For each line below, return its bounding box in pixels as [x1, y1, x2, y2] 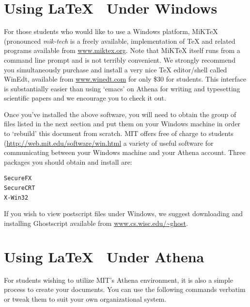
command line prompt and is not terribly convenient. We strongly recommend [4, 54, 235, 65]
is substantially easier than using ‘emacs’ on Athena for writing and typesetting [4, 83, 240, 93]
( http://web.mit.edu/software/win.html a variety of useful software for [4, 137, 214, 148]
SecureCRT [4, 185, 35, 192]
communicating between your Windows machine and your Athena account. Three [4, 147, 246, 157]
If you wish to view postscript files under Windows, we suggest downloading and [4, 208, 243, 219]
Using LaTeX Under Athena [4, 246, 204, 266]
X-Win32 [4, 194, 29, 201]
